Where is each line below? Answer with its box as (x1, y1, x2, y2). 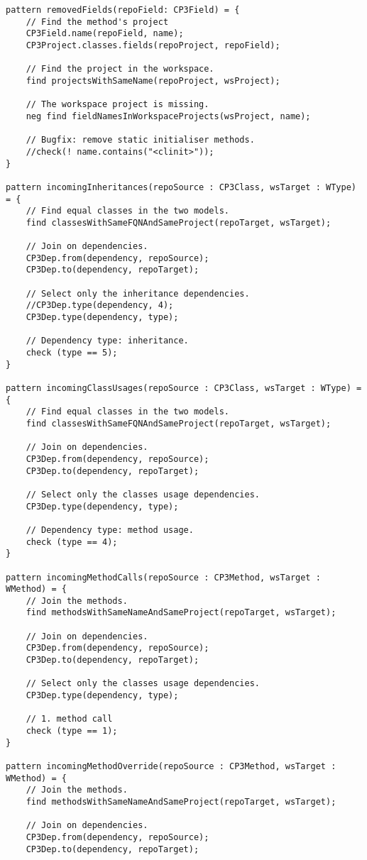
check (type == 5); (26, 348, 118, 358)
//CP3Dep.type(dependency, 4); (26, 300, 174, 311)
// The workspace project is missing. (26, 99, 209, 110)
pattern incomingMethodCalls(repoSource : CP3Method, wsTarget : (6, 572, 321, 583)
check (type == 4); (26, 536, 118, 547)
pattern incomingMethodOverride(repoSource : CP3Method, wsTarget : (6, 761, 336, 771)
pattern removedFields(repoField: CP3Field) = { (6, 5, 240, 15)
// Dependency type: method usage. (26, 524, 194, 535)
